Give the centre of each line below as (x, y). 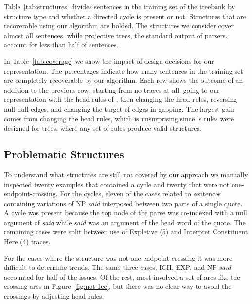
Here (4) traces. (27, 241)
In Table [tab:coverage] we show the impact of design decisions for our (109, 61)
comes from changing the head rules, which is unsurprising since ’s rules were (119, 118)
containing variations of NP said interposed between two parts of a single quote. (123, 203)
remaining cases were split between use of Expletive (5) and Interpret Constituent (126, 232)
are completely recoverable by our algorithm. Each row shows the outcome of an (124, 80)
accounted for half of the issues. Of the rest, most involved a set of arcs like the (122, 276)
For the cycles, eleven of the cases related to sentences (141, 194)
